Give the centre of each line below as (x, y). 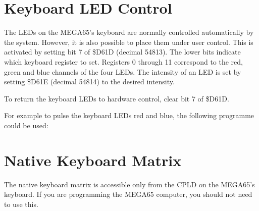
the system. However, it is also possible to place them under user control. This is (129, 42)
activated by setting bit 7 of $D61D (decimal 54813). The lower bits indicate (122, 52)
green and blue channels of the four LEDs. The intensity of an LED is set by (123, 71)
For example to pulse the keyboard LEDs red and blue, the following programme (129, 115)
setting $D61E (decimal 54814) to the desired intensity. (89, 82)
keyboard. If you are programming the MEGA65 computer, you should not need (128, 194)
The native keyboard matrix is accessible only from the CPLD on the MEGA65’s (129, 184)
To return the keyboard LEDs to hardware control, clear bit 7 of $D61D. (117, 98)
